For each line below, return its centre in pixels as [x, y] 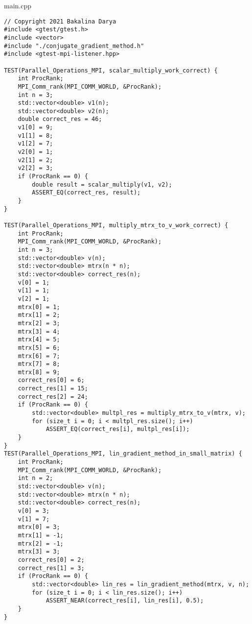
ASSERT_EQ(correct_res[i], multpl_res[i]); [118, 429]
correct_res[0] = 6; [51, 380]
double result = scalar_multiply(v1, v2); [102, 184]
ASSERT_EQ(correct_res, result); [86, 193]
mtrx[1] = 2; [39, 315]
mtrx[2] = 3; [39, 323]
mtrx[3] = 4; [39, 331]
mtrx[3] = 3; [39, 552]
